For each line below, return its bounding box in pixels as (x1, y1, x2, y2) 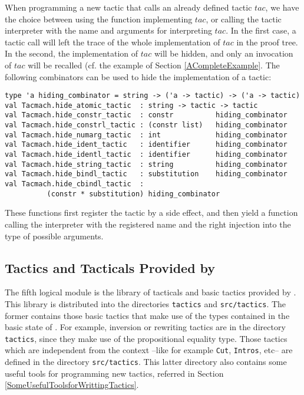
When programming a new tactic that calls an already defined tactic (5, 1, 252, 13)
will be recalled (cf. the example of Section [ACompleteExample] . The (28, 58, 280, 71)
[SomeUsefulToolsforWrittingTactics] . (5, 378, 139, 391)
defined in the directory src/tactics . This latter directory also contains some (5, 355, 287, 368)
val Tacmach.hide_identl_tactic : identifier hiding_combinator (5, 150, 288, 159)
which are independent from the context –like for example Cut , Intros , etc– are (5, 344, 293, 356)
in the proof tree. (236, 35, 298, 48)
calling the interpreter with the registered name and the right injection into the (5, 218, 291, 230)
